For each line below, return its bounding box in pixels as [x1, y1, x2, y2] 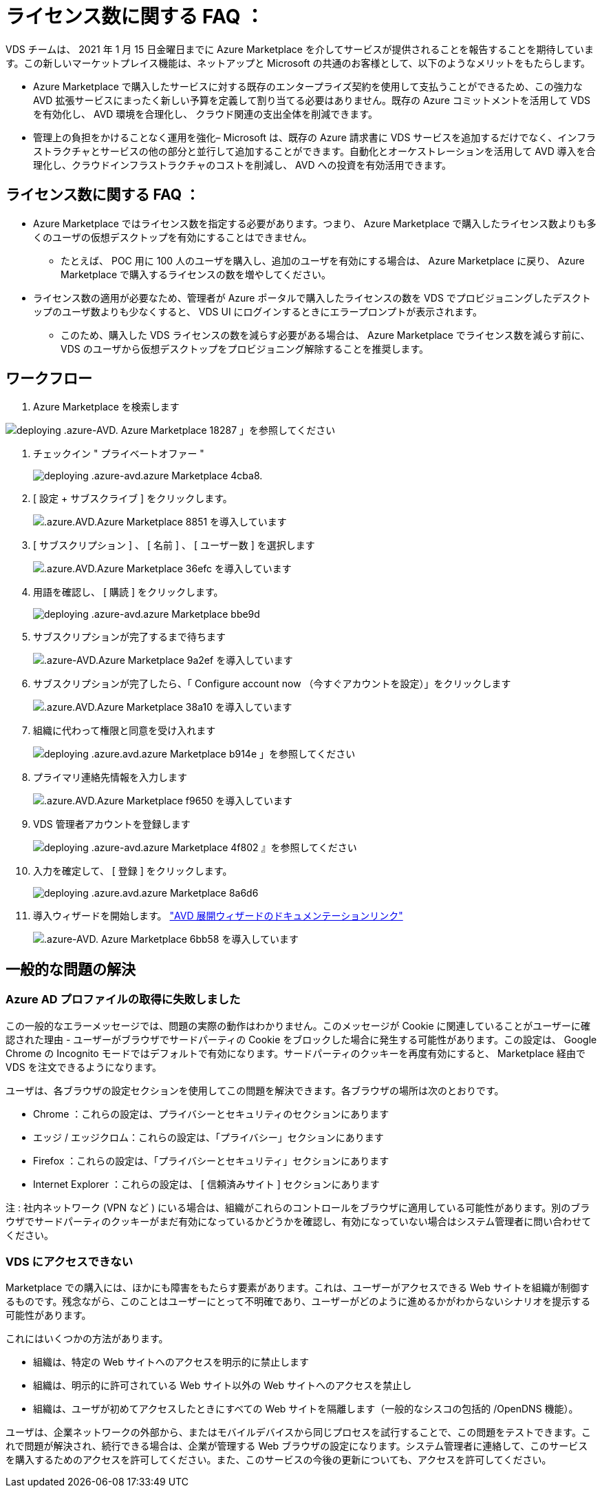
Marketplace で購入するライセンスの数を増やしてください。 [61, 268, 331, 280]
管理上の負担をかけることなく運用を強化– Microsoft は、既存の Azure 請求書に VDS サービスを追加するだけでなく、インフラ [33, 131, 596, 143]
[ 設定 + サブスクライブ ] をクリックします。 [33, 492, 233, 505]
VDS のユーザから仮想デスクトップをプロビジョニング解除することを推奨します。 [61, 342, 429, 355]
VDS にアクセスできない [6, 1255, 133, 1269]
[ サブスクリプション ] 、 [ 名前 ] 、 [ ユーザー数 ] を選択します [33, 539, 315, 552]
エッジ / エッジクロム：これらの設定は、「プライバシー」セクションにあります [33, 1131, 384, 1143]
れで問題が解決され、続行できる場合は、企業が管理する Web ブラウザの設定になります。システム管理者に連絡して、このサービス [6, 1440, 588, 1452]
